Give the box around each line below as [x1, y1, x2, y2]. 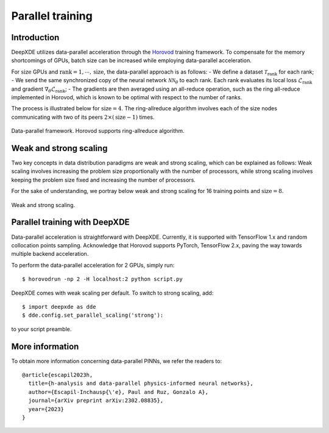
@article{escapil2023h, [22, 371, 93, 378]
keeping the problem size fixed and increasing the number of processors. [11, 176, 196, 183]
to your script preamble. [11, 325, 72, 333]
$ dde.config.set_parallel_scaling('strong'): [22, 312, 164, 319]
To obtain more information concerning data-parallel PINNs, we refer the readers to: [11, 357, 222, 365]
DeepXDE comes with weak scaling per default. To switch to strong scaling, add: [11, 289, 214, 297]
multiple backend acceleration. [11, 250, 89, 258]
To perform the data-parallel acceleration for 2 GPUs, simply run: [11, 261, 175, 269]
